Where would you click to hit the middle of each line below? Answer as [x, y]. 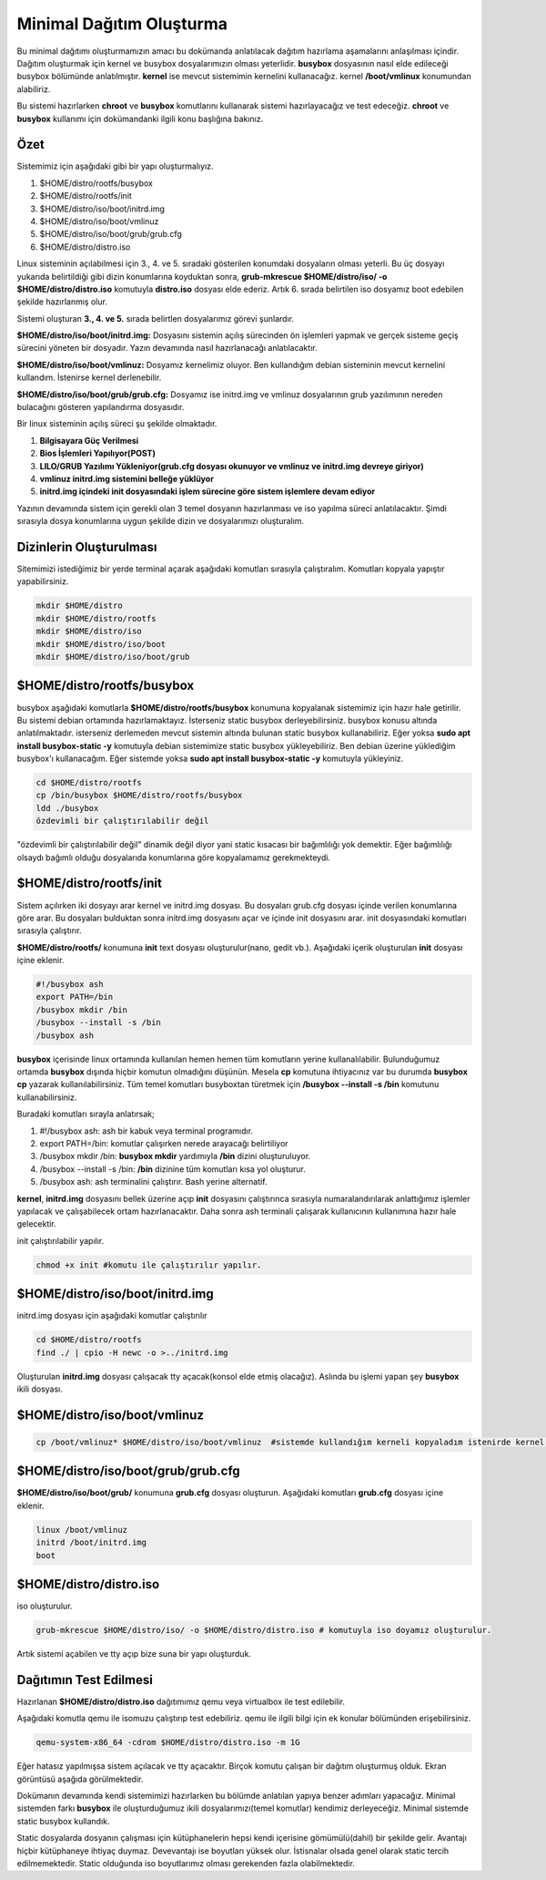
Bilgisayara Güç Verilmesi [89, 440]
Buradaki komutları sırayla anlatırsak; [86, 1114]
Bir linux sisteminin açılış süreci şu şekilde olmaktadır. [117, 424]
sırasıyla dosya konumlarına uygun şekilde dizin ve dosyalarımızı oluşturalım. [161, 521]
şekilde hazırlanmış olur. [62, 302]
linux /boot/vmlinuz [81, 1530]
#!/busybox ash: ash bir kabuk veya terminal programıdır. [147, 1131]
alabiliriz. [34, 89]
